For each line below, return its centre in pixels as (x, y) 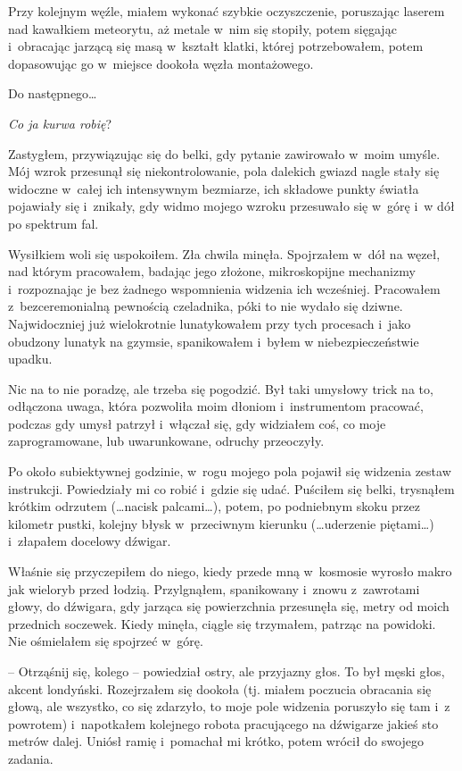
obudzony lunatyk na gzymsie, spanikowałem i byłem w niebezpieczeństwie (214, 341)
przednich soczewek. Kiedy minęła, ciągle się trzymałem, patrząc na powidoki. (222, 623)
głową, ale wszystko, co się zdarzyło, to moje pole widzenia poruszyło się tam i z (229, 706)
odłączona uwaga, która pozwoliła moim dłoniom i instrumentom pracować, (216, 406)
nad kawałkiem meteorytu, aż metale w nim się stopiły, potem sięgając (202, 28)
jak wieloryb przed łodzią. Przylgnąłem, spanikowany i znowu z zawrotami (214, 588)
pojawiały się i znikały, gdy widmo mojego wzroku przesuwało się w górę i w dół (231, 206)
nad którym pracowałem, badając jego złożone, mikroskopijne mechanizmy (212, 271)
